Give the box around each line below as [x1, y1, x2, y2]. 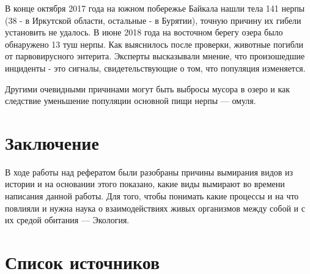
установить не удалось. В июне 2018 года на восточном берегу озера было [5, 26, 283, 39]
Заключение [5, 130, 99, 155]
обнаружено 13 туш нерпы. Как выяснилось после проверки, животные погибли [5, 37, 303, 50]
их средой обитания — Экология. [5, 213, 130, 226]
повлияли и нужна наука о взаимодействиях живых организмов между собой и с [5, 201, 305, 214]
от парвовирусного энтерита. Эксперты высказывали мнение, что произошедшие [5, 50, 305, 62]
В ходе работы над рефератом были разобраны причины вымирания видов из [5, 165, 293, 178]
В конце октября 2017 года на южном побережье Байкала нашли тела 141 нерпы [5, 2, 305, 14]
